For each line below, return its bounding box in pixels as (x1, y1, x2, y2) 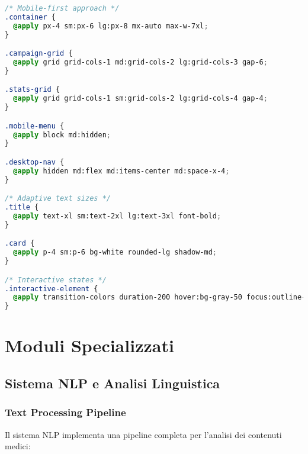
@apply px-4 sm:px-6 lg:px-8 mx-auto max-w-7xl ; (13, 21, 208, 30)
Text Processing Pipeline (5, 405, 126, 420)
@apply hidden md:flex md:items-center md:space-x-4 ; (13, 166, 230, 175)
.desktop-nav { (5, 158, 65, 166)
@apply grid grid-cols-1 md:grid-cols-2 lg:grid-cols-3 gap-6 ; (13, 58, 268, 67)
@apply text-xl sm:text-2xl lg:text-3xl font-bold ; (13, 212, 222, 221)
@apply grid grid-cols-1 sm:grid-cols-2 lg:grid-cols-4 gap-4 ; (13, 94, 268, 103)
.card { (5, 239, 35, 248)
